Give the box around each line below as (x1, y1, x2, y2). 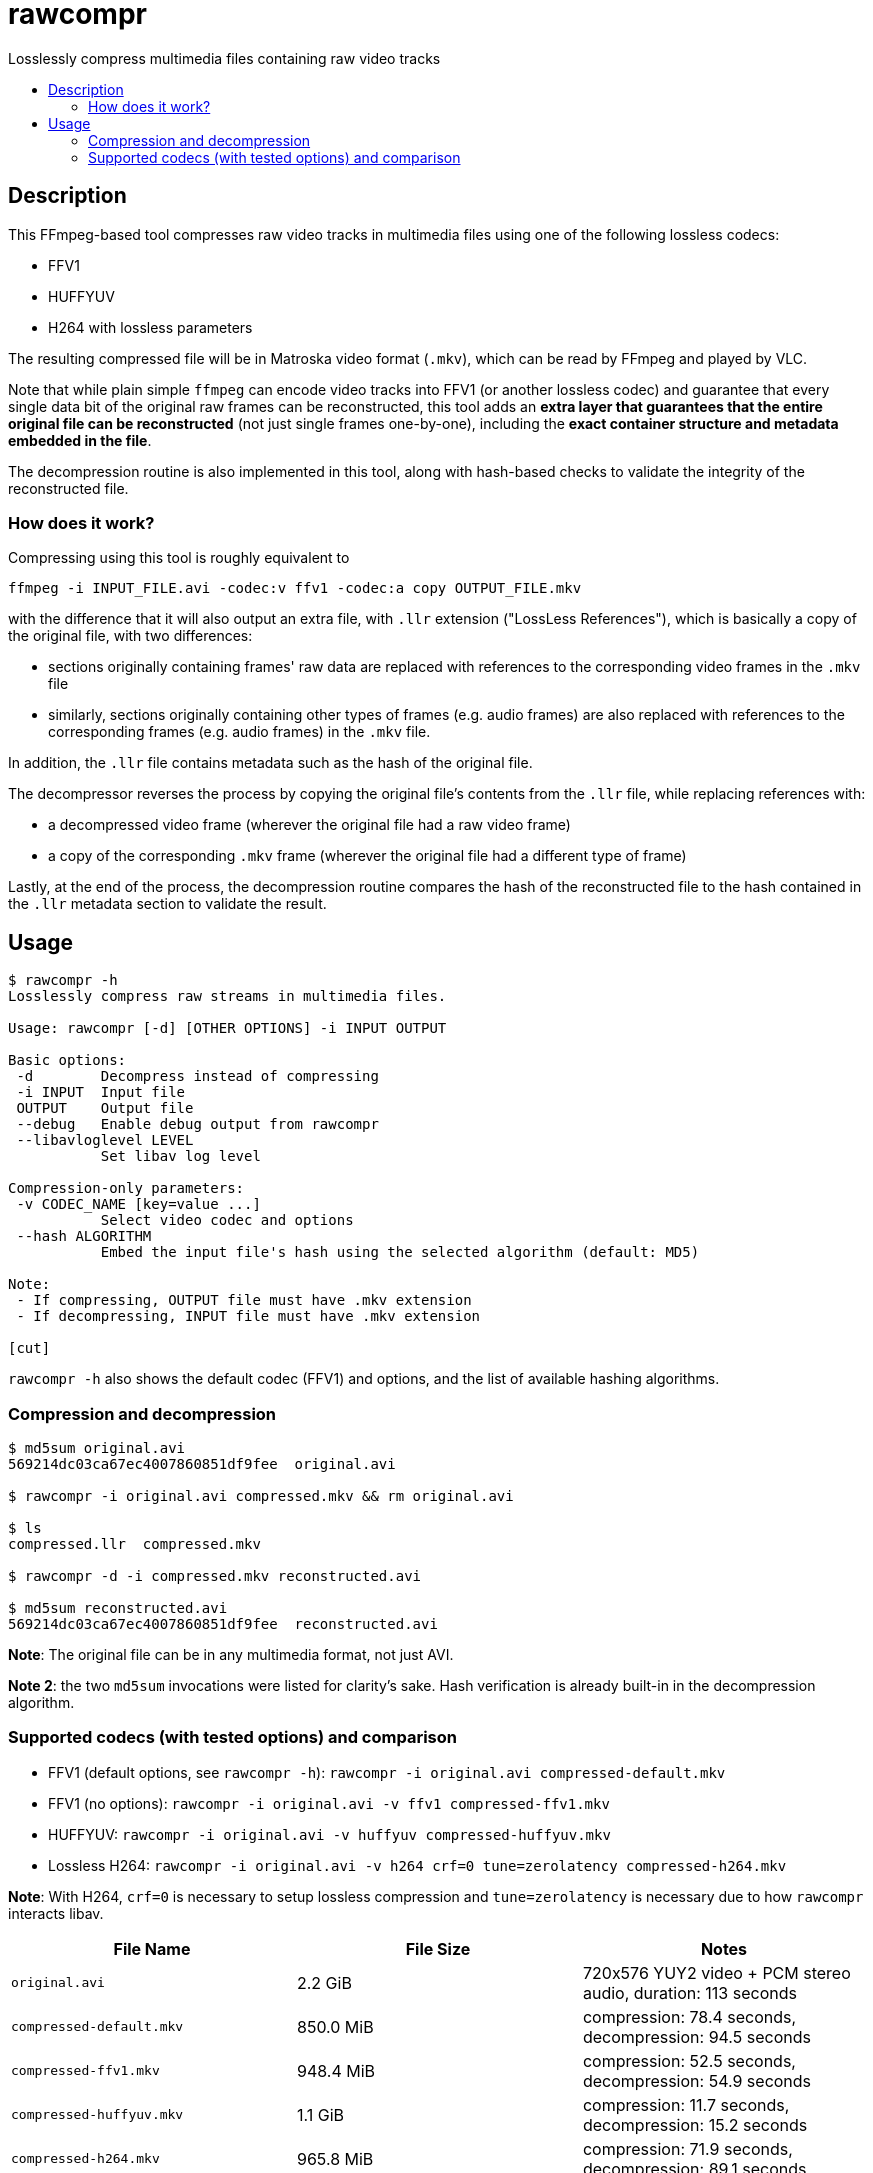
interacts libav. (8, 1904, 104, 1922)
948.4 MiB (296, 2060, 376, 2081)
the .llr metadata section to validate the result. (8, 895, 327, 913)
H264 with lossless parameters (48, 318, 253, 336)
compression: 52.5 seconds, (582, 2050, 796, 2071)
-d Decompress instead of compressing (16, 1068, 379, 1085)
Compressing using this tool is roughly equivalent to (8, 549, 350, 567)
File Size (405, 1938, 471, 1959)
